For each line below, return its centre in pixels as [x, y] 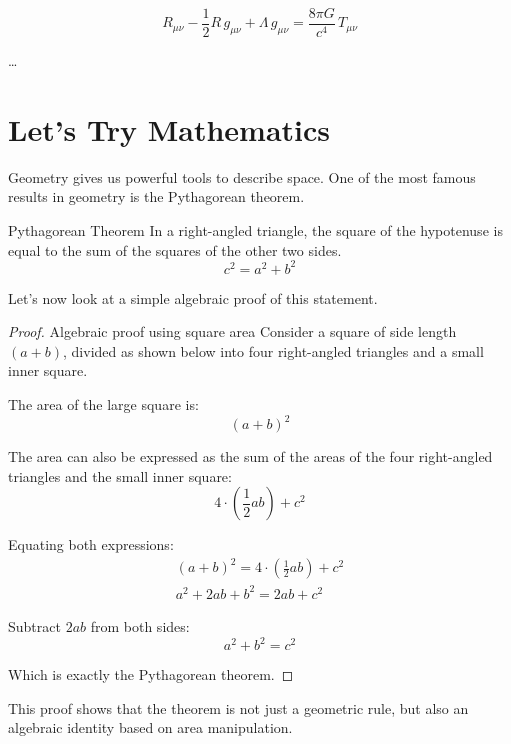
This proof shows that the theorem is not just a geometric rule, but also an [238, 707]
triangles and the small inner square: [120, 475]
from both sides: [140, 625]
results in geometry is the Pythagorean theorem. [156, 196]
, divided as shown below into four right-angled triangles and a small [273, 350]
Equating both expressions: [91, 544]
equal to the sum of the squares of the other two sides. [175, 249]
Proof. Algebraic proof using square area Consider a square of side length [232, 331]
